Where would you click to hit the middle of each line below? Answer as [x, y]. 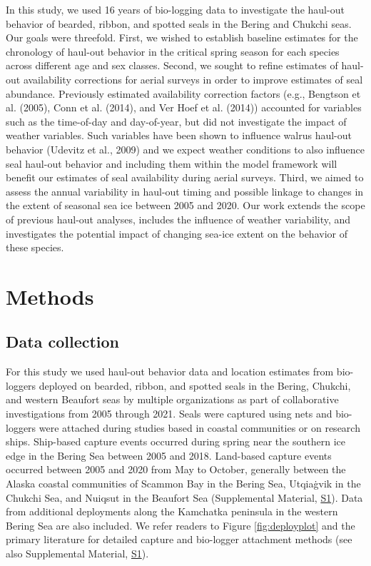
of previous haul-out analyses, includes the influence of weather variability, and [178, 219]
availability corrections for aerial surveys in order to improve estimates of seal [193, 79]
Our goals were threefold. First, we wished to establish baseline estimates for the [182, 37]
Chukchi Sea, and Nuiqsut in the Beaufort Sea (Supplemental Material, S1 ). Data [184, 497]
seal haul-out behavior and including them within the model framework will [172, 163]
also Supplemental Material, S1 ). [77, 553]
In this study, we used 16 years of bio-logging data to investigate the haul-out [175, 9]
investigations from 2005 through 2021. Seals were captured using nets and [169, 414]
